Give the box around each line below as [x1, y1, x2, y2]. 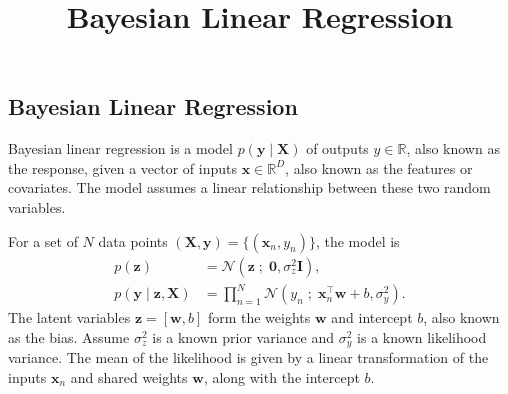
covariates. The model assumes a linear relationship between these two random [8, 177, 491, 198]
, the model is [315, 230, 400, 251]
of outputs [306, 138, 369, 159]
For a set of [8, 230, 78, 251]
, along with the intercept [203, 366, 360, 387]
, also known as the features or [285, 157, 473, 178]
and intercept [331, 307, 413, 328]
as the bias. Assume [8, 326, 130, 347]
